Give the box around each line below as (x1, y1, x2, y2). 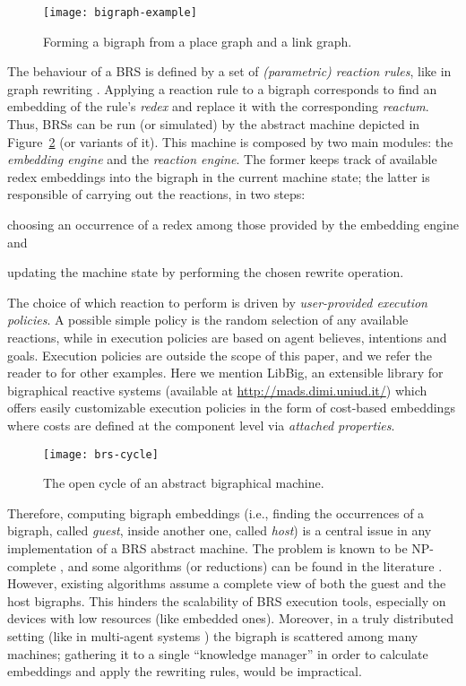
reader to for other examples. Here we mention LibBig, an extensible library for (7, 363, 444, 382)
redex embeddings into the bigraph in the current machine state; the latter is (7, 167, 430, 186)
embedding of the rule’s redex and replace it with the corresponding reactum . (7, 97, 429, 116)
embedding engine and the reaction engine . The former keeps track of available (7, 150, 437, 169)
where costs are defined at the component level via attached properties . (7, 415, 395, 434)
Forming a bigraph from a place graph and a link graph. (43, 31, 352, 50)
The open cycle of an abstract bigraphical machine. (43, 473, 324, 492)
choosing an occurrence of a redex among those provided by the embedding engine (7, 215, 459, 233)
